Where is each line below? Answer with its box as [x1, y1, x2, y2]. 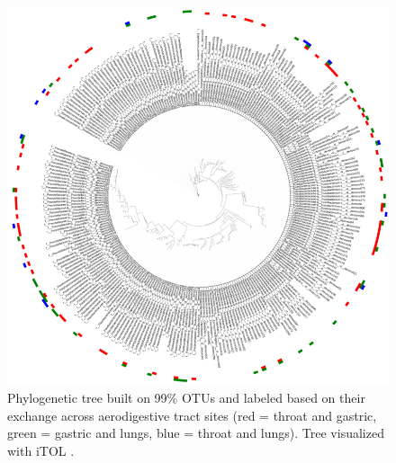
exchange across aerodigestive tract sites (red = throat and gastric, [7, 405, 377, 424]
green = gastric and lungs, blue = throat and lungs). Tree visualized [7, 423, 384, 442]
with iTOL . [7, 441, 75, 459]
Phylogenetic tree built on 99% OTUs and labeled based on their [7, 387, 365, 406]
